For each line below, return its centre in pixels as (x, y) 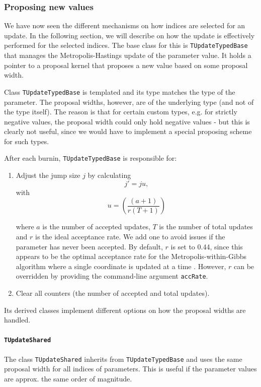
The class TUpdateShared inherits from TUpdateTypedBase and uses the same (123, 359)
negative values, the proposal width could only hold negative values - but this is (127, 121)
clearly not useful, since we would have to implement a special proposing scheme (128, 131)
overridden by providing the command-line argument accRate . (112, 276)
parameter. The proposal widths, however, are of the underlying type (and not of (129, 102)
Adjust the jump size (48, 175)
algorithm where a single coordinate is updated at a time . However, (121, 266)
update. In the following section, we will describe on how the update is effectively (129, 35)
